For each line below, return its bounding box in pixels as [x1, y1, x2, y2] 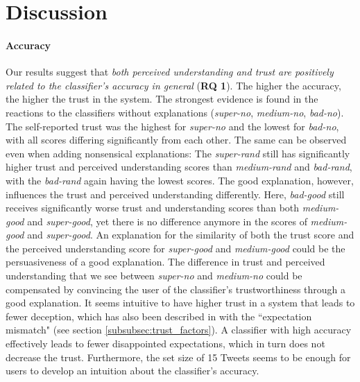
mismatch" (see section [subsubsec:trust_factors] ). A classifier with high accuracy [6, 322, 352, 337]
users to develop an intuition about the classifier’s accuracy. [6, 363, 259, 378]
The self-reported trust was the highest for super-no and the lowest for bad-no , [6, 119, 339, 133]
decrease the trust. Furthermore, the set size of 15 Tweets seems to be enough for [6, 349, 351, 364]
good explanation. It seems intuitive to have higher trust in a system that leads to [6, 295, 355, 310]
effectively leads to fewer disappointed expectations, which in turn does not [6, 336, 325, 351]
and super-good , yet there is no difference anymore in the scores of [27, 214, 307, 228]
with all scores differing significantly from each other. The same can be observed [6, 132, 347, 147]
